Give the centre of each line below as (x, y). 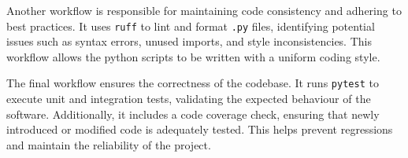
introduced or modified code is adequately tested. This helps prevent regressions (200, 129)
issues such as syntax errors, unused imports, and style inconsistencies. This (189, 41)
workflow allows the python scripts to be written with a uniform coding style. (193, 56)
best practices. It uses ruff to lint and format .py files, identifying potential (191, 26)
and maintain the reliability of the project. (109, 144)
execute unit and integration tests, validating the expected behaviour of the (189, 99)
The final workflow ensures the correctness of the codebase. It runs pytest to (193, 83)
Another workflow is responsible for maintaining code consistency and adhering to (204, 10)
